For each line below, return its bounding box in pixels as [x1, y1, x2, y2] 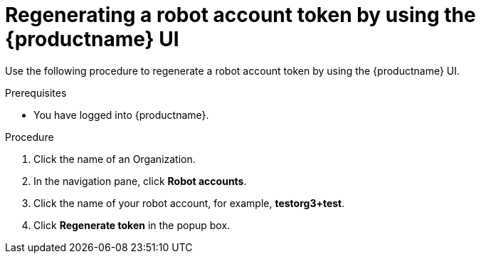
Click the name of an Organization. [33, 152, 196, 165]
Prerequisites [5, 86, 67, 99]
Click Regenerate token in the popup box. [33, 218, 231, 231]
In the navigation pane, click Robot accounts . [33, 174, 247, 187]
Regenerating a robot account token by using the [5, 3, 476, 27]
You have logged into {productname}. [33, 108, 209, 121]
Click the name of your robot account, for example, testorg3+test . [33, 196, 345, 209]
